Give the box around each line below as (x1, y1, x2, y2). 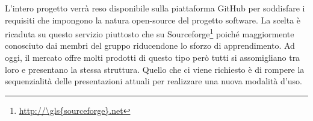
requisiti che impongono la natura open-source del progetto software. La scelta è (5, 13, 301, 26)
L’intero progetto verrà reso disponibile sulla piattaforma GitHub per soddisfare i (5, 2, 305, 14)
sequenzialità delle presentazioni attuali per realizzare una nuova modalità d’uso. (5, 75, 302, 87)
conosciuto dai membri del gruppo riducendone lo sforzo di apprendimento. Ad (5, 39, 295, 52)
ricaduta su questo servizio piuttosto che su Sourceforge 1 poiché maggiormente (5, 26, 294, 40)
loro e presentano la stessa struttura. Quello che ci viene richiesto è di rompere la (5, 63, 305, 75)
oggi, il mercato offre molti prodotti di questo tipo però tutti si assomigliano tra (5, 51, 300, 64)
